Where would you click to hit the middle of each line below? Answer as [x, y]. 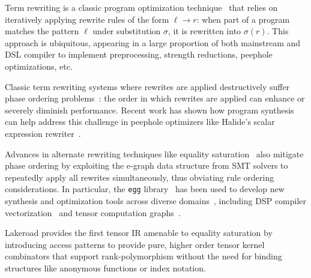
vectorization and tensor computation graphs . [93, 212]
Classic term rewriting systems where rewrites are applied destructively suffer [147, 86]
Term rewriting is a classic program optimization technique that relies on [141, 7]
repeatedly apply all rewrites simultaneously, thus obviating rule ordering [140, 177]
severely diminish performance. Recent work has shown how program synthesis [149, 110]
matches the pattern [42, 31]
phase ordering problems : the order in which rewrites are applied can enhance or [155, 98]
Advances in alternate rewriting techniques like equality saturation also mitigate [154, 153]
